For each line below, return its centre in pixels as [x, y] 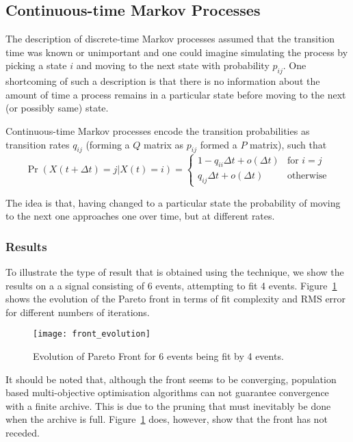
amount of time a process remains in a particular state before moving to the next [176, 94]
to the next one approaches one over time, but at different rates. [140, 216]
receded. [23, 432]
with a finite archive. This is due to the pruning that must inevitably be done [168, 405]
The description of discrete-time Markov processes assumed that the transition [170, 39]
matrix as [164, 144]
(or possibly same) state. [57, 108]
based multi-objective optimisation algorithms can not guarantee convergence [167, 392]
